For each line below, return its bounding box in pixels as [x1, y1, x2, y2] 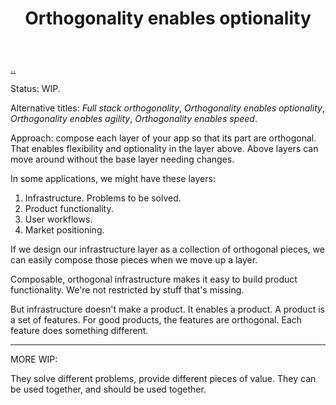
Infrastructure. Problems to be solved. [24, 192, 182, 204]
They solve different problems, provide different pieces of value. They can [10, 373, 317, 385]
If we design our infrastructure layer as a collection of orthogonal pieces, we [10, 243, 325, 256]
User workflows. [24, 213, 93, 226]
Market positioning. [24, 224, 105, 236]
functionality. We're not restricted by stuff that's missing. [10, 284, 245, 296]
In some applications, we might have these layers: [10, 173, 216, 185]
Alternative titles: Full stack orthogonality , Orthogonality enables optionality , [10, 102, 325, 114]
